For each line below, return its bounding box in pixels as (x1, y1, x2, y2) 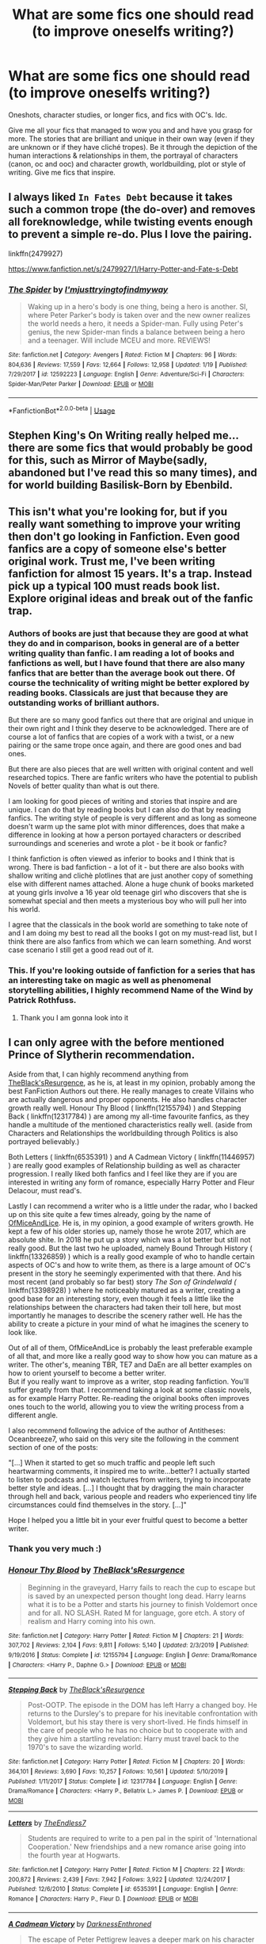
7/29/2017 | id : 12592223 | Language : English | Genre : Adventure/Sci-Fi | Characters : (8, 370, 245, 378)
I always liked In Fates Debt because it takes (8, 190, 234, 204)
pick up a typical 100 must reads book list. (8, 580, 220, 593)
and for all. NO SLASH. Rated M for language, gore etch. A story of (27, 1608, 245, 1617)
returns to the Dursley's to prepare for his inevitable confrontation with (27, 1709, 258, 1718)
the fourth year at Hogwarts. (27, 1850, 120, 1860)
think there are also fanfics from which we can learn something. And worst (8, 937, 252, 947)
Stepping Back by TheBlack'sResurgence (8, 1685, 145, 1694)
